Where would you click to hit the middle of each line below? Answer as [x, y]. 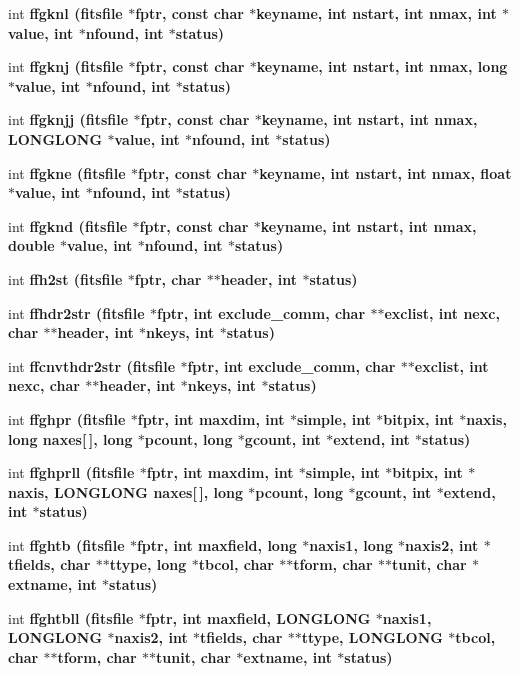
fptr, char [168, 278]
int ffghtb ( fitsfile [66, 544]
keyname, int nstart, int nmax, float [385, 172]
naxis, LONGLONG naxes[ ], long [125, 491]
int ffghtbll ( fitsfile [71, 617]
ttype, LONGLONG [372, 637]
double [31, 245]
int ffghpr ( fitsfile [67, 418]
